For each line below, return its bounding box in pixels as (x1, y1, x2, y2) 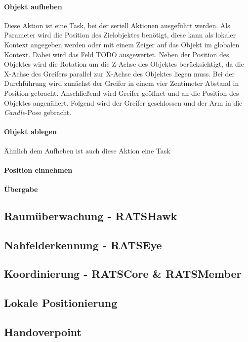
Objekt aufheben (4, 1, 62, 11)
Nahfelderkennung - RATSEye (4, 237, 162, 252)
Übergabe (4, 184, 38, 194)
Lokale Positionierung (4, 295, 118, 310)
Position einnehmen (4, 164, 73, 175)
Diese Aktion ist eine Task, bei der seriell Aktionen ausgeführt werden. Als (4, 20, 230, 30)
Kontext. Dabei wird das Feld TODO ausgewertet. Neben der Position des (4, 49, 229, 59)
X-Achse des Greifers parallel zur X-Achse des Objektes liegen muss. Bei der (4, 68, 235, 78)
